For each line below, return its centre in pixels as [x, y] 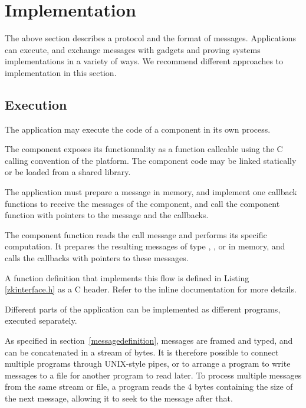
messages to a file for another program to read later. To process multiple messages [153, 375]
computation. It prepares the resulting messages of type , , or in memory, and [145, 246]
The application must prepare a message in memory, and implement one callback [151, 192]
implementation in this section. [61, 72]
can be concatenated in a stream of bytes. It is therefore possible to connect [142, 352]
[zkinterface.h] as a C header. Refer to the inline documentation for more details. [151, 289]
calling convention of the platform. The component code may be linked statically [151, 160]
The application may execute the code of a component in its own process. [138, 129]
